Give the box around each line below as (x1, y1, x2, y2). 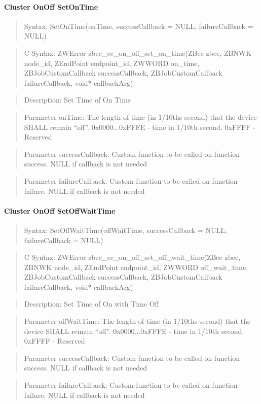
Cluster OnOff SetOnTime (4, 1, 98, 12)
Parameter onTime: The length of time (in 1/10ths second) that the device (24, 111, 257, 122)
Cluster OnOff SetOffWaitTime (4, 205, 116, 216)
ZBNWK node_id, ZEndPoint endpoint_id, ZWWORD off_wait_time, (24, 261, 248, 272)
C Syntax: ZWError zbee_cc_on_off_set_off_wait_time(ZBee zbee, (24, 252, 241, 262)
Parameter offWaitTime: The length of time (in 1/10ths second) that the (24, 316, 251, 326)
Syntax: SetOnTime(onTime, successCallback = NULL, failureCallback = (24, 20, 253, 31)
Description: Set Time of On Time (24, 94, 131, 105)
